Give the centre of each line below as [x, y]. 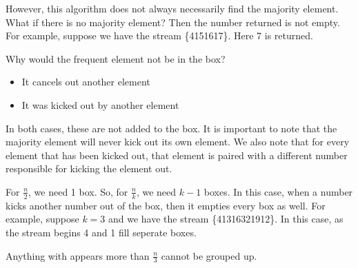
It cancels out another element [86, 82]
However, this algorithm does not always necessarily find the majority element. [172, 8]
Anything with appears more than [78, 255]
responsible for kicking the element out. [89, 168]
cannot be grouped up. [209, 255]
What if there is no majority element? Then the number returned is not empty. [173, 22]
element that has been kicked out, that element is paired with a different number [177, 155]
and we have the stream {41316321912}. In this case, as [226, 219]
